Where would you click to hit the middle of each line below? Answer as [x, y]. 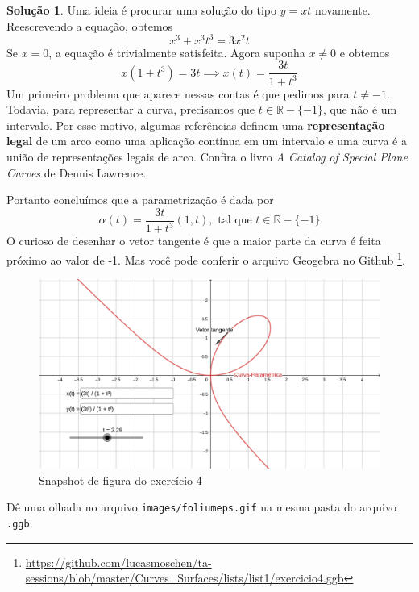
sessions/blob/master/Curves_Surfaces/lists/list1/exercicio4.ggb [185, 578]
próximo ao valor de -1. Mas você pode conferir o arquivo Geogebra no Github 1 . [206, 258]
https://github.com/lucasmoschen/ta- [118, 562]
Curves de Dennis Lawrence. [77, 172]
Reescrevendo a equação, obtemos [90, 25]
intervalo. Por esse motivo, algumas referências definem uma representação [196, 125]
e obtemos [365, 52]
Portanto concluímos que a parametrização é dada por [140, 200]
